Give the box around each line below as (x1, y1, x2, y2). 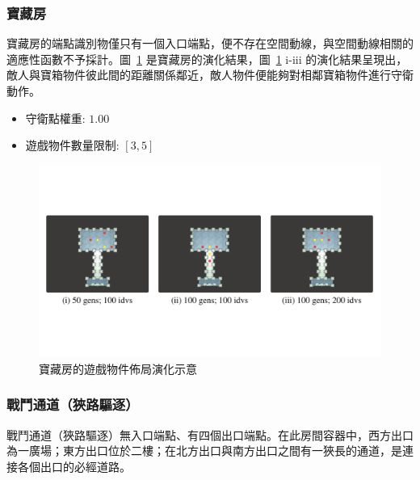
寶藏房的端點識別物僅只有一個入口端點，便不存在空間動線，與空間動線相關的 (6, 35, 414, 52)
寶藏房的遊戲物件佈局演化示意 (39, 360, 197, 377)
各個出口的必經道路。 (17, 457, 131, 474)
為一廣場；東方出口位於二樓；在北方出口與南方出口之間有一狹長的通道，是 (6, 442, 402, 459)
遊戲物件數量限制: (25, 137, 120, 154)
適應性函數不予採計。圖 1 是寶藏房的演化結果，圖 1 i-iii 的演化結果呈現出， (6, 50, 408, 67)
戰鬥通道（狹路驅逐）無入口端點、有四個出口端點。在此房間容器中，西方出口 (6, 426, 414, 443)
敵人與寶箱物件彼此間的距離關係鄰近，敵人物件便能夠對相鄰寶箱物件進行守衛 (6, 66, 414, 83)
